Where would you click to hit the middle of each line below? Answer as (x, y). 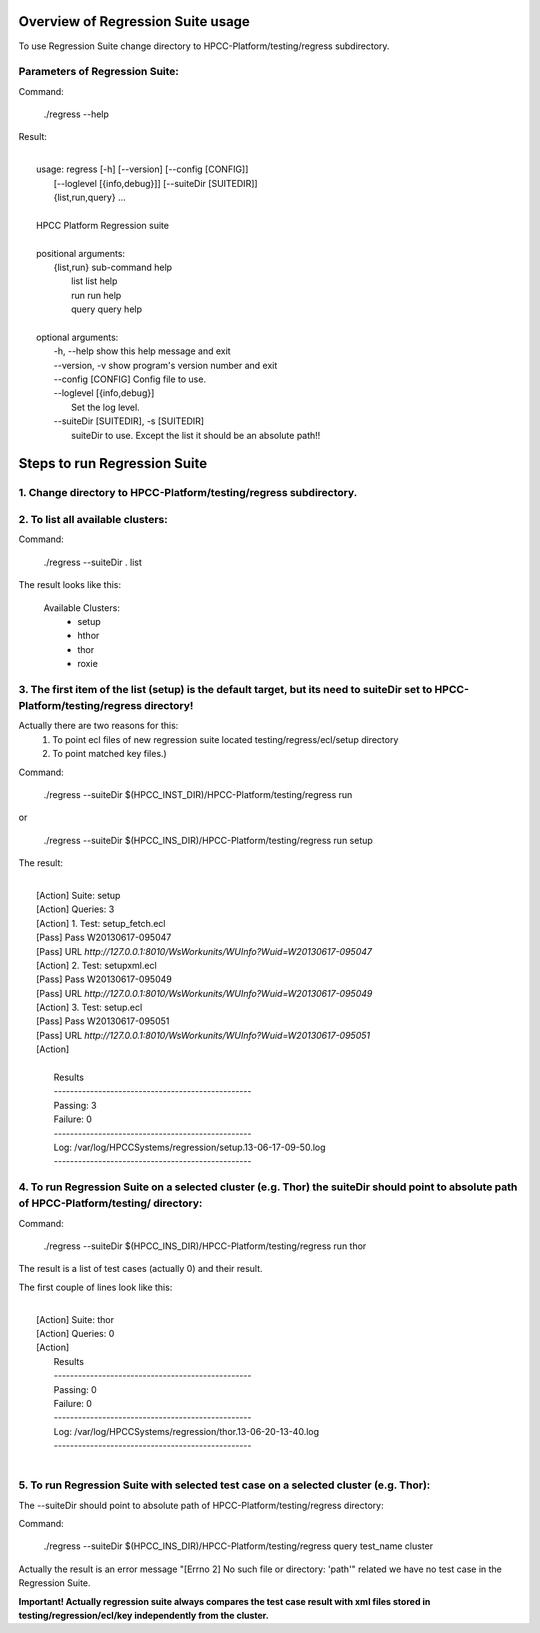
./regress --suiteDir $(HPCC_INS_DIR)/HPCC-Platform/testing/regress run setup (208, 840)
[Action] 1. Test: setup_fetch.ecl (101, 923)
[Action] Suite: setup (78, 895)
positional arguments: (80, 253)
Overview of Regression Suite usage (134, 21)
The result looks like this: (70, 585)
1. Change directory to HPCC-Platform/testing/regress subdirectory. (188, 493)
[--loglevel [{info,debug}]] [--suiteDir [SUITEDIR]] (156, 183)
